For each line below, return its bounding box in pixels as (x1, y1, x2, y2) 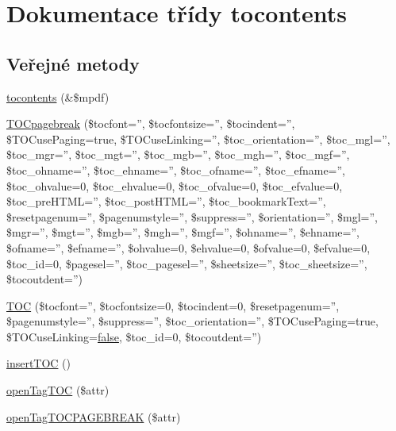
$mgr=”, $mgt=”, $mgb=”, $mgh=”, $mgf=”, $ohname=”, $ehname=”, (6, 224, 359, 241)
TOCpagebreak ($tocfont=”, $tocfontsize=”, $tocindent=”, (6, 115, 295, 132)
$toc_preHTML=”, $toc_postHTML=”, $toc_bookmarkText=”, (6, 193, 326, 210)
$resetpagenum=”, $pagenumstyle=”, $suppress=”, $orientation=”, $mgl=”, (6, 208, 378, 225)
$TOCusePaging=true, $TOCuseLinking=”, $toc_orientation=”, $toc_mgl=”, (6, 130, 390, 147)
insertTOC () (6, 355, 71, 371)
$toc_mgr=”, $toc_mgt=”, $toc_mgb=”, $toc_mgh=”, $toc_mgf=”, (6, 146, 350, 163)
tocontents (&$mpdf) (6, 88, 110, 105)
